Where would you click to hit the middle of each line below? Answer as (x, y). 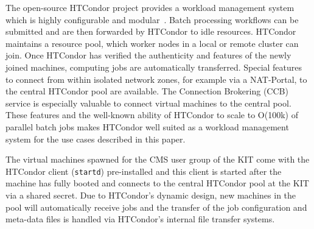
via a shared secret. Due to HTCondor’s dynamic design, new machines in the (151, 195)
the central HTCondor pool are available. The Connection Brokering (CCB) (147, 91)
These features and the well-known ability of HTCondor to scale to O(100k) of (152, 115)
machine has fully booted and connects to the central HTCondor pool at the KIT (157, 183)
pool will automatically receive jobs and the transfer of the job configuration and (156, 207)
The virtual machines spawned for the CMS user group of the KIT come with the (158, 159)
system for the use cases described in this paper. (96, 139)
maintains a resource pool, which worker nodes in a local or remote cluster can (152, 43)
